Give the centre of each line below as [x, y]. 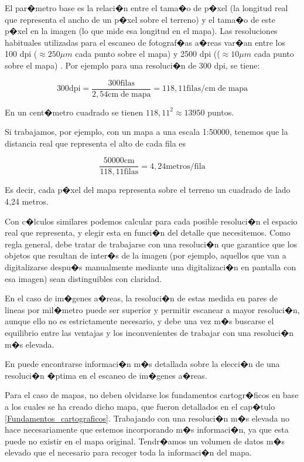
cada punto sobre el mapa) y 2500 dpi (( [148, 54]
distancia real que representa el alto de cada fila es [95, 143]
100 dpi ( [21, 54]
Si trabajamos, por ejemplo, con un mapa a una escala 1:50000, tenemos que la [146, 132]
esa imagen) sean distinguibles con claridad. [83, 278]
